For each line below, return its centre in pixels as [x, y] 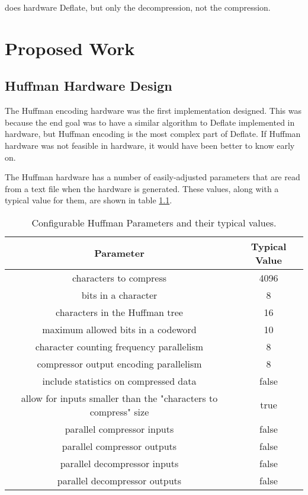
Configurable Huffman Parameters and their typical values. [154, 222]
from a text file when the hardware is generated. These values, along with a [142, 188]
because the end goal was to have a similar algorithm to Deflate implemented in [150, 122]
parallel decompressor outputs [119, 480]
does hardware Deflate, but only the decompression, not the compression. [138, 7]
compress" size [119, 411]
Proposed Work [70, 48]
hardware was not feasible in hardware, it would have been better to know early [150, 145]
